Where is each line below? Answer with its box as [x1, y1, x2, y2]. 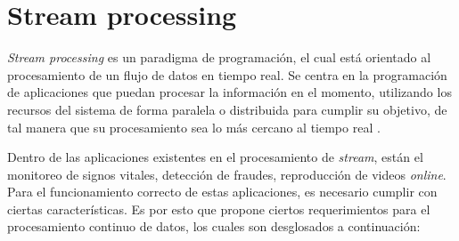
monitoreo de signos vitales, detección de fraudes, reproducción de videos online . [7, 165, 447, 183]
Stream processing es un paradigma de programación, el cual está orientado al [7, 48, 431, 67]
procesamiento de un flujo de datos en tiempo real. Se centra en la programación [7, 65, 447, 84]
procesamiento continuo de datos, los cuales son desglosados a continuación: [7, 217, 421, 236]
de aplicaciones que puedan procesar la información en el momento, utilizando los [7, 83, 452, 101]
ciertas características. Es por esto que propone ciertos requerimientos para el [7, 199, 430, 218]
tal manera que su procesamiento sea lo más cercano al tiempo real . [7, 117, 381, 136]
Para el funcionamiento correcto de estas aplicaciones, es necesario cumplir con [7, 182, 438, 201]
